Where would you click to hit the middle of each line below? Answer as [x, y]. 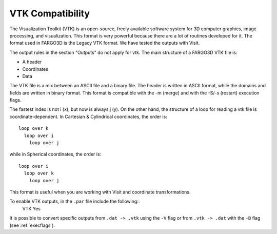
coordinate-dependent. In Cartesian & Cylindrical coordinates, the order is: [88, 116]
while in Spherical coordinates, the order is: [55, 154]
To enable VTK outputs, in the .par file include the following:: [75, 201]
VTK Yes [32, 208]
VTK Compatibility [50, 13]
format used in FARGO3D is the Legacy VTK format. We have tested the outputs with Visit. [105, 43]
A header [32, 62]
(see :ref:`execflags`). [32, 225]
